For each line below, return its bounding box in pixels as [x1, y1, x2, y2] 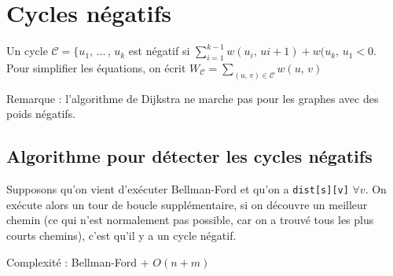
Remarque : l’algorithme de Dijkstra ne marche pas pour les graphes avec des [6, 90, 379, 106]
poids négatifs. [6, 105, 76, 122]
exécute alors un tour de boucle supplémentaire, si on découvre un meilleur [6, 196, 368, 212]
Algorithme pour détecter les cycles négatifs [6, 144, 373, 168]
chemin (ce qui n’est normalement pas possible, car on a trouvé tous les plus [6, 212, 374, 228]
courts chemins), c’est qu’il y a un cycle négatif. [6, 227, 237, 244]
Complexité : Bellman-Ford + [6, 253, 149, 270]
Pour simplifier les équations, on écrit [6, 59, 186, 75]
